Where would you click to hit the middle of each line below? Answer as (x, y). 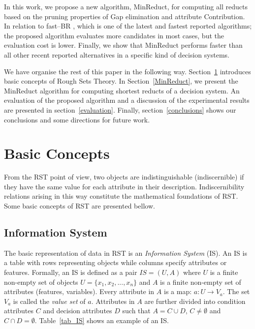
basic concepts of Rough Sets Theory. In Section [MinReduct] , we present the (121, 81)
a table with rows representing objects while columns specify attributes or (115, 262)
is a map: (178, 291)
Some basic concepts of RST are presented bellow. (80, 206)
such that (136, 311)
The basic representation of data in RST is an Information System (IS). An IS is (126, 253)
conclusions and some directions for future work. (77, 119)
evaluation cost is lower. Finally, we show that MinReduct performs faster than (123, 45)
